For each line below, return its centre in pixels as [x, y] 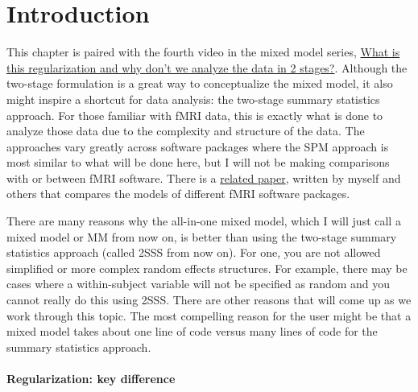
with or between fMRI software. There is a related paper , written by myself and [204, 177]
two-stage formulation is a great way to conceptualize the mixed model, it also [200, 83]
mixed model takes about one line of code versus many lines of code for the [192, 331]
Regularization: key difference [91, 378]
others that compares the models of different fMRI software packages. [178, 194]
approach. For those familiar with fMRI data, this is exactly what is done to [195, 115]
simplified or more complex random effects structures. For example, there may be [207, 268]
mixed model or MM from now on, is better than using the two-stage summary [202, 236]
